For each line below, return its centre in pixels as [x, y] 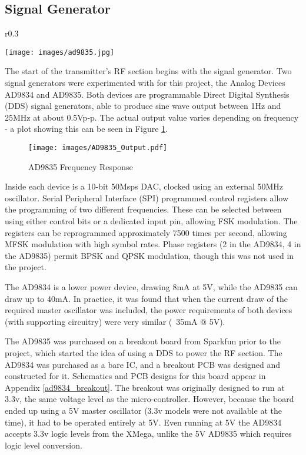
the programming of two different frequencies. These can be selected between [143, 209]
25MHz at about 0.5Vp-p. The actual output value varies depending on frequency [152, 117]
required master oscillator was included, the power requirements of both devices [149, 310]
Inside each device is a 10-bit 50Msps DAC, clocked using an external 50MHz [144, 186]
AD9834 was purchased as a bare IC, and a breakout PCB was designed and [143, 364]
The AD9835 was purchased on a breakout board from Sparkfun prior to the [143, 341]
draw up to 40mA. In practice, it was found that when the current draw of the [146, 298]
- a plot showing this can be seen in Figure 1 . [86, 129]
